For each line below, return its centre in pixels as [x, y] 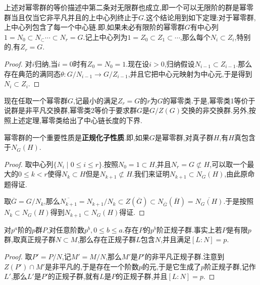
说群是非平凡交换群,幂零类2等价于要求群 [70, 110]
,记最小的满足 [95, 100]
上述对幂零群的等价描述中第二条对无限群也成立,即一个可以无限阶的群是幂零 [129, 7]
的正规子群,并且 [142, 276]
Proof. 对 [18, 63]
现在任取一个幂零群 [36, 100]
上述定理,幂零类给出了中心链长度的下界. [76, 120]
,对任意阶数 [66, 229]
